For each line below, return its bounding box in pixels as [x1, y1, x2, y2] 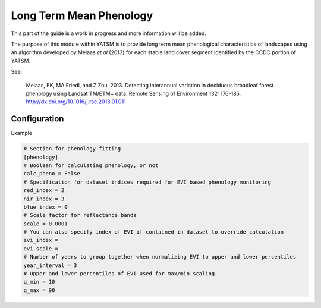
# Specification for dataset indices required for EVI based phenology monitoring [23, 178, 272, 186]
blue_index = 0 [23, 203, 68, 210]
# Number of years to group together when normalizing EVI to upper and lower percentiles [23, 253, 297, 260]
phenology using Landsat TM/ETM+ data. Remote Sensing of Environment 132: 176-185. [26, 90, 241, 97]
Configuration [11, 114, 64, 124]
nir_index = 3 [23, 195, 65, 202]
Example [11, 130, 33, 137]
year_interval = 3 [23, 262, 77, 269]
